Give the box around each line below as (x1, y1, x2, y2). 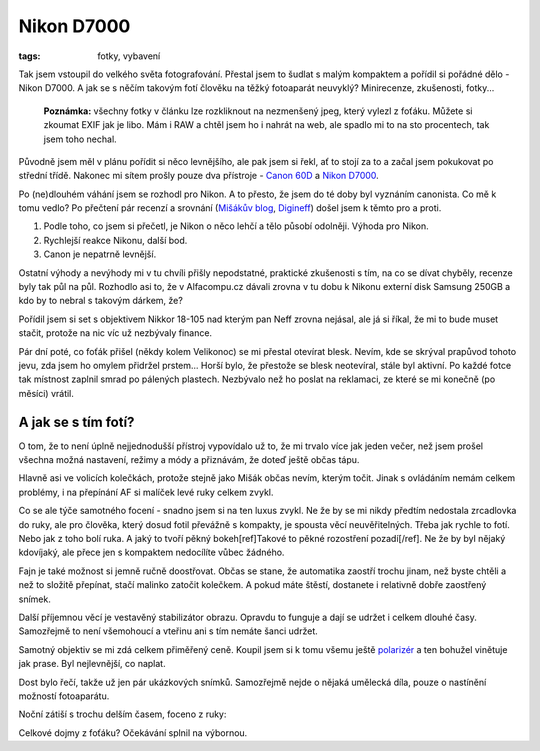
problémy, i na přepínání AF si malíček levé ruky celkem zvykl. (18, 486, 274, 498)
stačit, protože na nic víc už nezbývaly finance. (18, 327, 213, 339)
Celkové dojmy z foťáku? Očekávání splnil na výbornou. (18, 726, 248, 739)
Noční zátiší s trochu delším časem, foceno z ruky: (18, 708, 227, 720)
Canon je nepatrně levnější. (43, 248, 157, 260)
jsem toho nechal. (43, 133, 117, 145)
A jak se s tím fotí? (18, 413, 135, 430)
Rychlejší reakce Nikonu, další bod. (43, 234, 188, 246)
